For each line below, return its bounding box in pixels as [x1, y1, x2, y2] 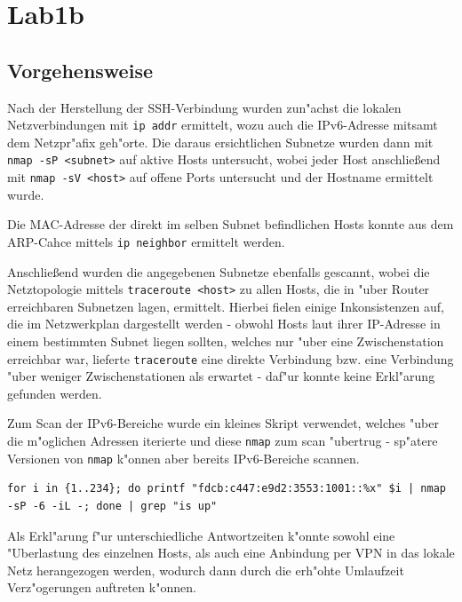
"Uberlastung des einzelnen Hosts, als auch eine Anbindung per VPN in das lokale [7, 543, 455, 562]
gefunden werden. [7, 384, 102, 402]
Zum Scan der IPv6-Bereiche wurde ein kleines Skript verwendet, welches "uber [7, 414, 439, 432]
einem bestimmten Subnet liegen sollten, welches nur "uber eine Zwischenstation [7, 332, 444, 351]
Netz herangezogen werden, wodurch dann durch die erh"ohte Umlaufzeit [7, 560, 404, 579]
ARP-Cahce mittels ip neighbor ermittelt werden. [7, 232, 285, 250]
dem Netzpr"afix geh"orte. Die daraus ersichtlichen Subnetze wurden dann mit [7, 132, 434, 151]
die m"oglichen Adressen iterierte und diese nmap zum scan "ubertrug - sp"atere [7, 432, 438, 450]
